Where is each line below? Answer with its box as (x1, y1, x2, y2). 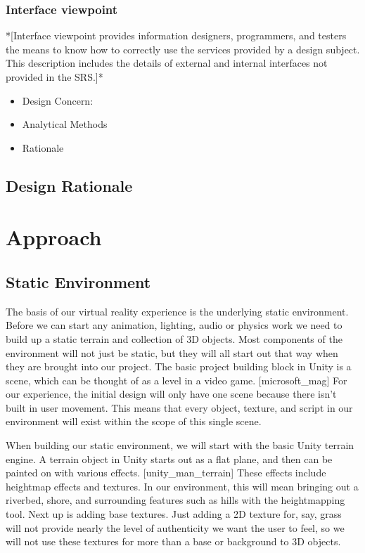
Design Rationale (6, 174, 133, 196)
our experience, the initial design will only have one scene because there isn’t (6, 386, 337, 401)
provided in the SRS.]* (6, 70, 103, 84)
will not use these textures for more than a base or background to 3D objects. (6, 534, 341, 549)
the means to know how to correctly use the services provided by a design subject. (6, 41, 360, 56)
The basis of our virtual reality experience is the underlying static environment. (6, 304, 349, 318)
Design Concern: (22, 93, 94, 108)
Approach (6, 223, 102, 252)
